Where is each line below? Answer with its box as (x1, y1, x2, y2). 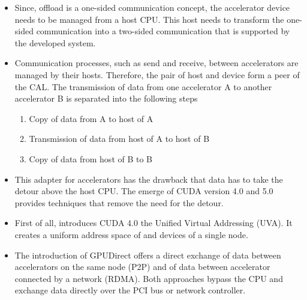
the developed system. (14, 36, 96, 49)
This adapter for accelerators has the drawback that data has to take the (14, 173, 283, 185)
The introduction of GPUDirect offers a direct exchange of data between (14, 248, 281, 261)
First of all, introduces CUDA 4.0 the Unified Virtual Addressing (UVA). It (14, 216, 293, 229)
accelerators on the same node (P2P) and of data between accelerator (14, 260, 270, 273)
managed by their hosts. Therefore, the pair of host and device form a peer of (14, 68, 300, 81)
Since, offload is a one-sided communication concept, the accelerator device (14, 1, 290, 13)
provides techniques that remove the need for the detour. (14, 196, 224, 209)
